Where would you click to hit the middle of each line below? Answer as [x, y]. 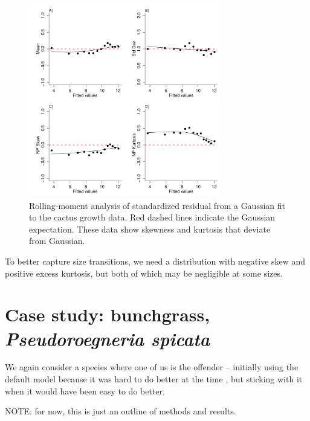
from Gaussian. [57, 241]
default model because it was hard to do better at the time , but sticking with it [154, 379]
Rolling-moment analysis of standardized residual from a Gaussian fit [157, 205]
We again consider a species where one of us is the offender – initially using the [152, 367]
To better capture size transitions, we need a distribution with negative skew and [155, 261]
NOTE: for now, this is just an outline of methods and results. [121, 411]
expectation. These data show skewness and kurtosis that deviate [150, 229]
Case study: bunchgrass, [108, 314]
